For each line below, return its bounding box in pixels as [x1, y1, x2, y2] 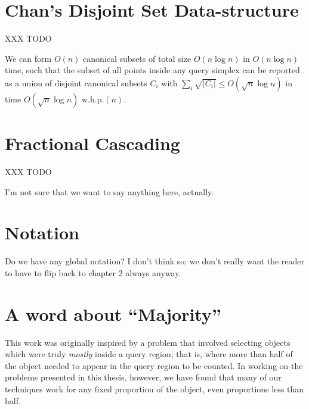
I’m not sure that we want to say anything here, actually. [5, 185, 214, 198]
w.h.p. [81, 92, 104, 105]
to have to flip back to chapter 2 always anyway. [5, 266, 181, 279]
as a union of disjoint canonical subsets [5, 76, 147, 89]
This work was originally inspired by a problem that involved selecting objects [5, 336, 291, 348]
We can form [5, 52, 52, 64]
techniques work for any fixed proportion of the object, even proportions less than [5, 383, 304, 395]
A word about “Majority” [5, 301, 221, 326]
